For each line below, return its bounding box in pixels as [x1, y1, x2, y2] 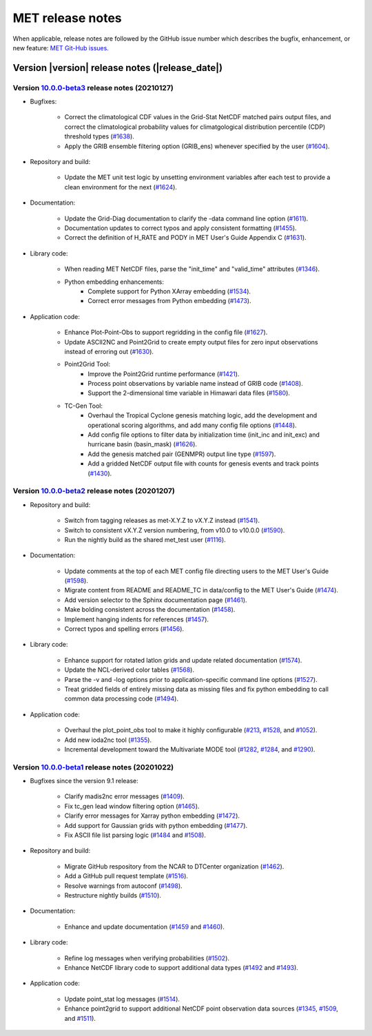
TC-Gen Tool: [64, 402, 103, 410]
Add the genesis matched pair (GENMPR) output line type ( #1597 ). [87, 450, 276, 458]
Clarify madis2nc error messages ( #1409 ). [64, 792, 185, 800]
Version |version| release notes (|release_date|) [12, 62, 223, 74]
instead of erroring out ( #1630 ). [64, 347, 154, 355]
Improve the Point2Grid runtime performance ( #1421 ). [87, 369, 240, 378]
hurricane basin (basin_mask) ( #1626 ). [87, 440, 198, 448]
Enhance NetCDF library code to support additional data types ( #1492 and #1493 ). [64, 963, 299, 971]
